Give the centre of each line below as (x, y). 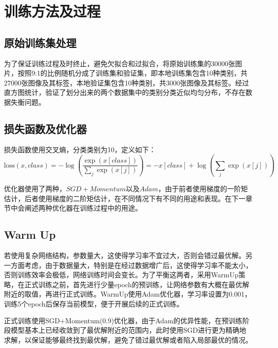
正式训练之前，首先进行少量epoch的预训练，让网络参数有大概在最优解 (137, 284)
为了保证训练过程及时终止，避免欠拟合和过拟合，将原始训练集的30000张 (120, 63)
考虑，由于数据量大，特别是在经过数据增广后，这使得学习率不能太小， (138, 265)
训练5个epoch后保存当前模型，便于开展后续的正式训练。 (94, 304)
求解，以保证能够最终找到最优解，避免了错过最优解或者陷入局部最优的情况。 (128, 339)
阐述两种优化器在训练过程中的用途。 (83, 208)
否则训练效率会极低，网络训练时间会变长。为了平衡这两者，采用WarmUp (121, 275)
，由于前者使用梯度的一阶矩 (203, 189)
